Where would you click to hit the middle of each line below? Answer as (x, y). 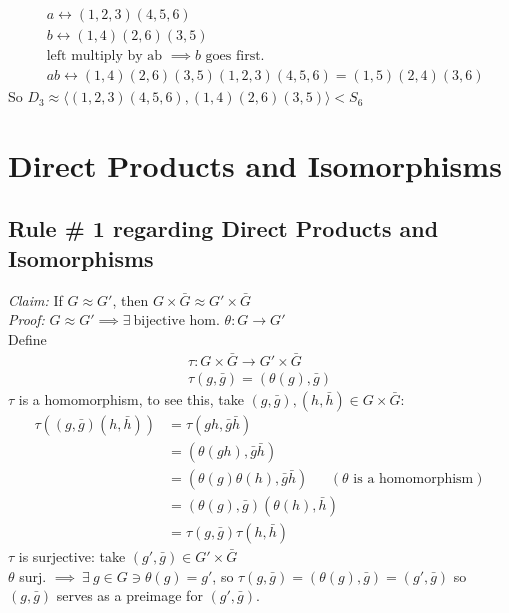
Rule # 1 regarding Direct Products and (223, 228)
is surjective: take (72, 555)
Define (27, 338)
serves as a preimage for (129, 595)
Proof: (26, 319)
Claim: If (35, 299)
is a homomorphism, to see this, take (131, 398)
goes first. (235, 56)
